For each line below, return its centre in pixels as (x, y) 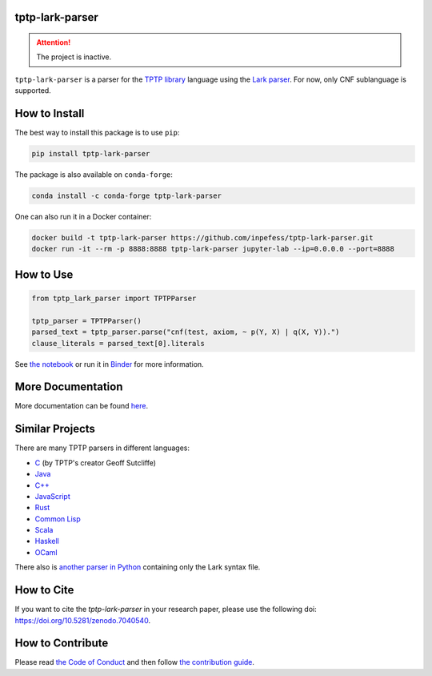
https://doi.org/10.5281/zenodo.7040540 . (83, 620)
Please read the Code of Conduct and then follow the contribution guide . (135, 662)
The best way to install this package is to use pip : (97, 133)
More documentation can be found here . (81, 406)
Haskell (47, 541)
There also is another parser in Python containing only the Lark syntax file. (138, 567)
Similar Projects (55, 429)
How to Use (44, 274)
